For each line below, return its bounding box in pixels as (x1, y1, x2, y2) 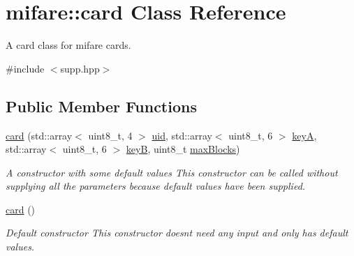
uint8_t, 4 (88, 128, 133, 142)
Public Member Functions (6, 95, 197, 116)
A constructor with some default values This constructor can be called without (6, 165, 338, 179)
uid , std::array (152, 128, 212, 142)
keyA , (292, 128, 317, 142)
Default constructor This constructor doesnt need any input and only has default (6, 225, 348, 240)
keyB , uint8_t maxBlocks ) (126, 142, 240, 156)
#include (6, 61, 45, 75)
